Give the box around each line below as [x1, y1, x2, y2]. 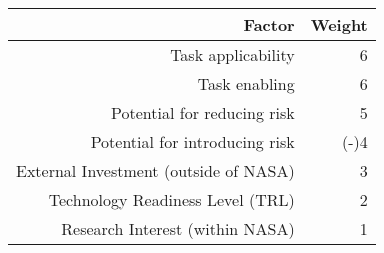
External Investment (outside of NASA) [16, 159, 295, 182]
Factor [243, 13, 295, 36]
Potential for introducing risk [90, 130, 295, 153]
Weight [310, 13, 368, 36]
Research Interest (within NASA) [61, 217, 295, 240]
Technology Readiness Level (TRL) [48, 188, 295, 211]
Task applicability [170, 43, 295, 66]
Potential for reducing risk [111, 101, 295, 124]
